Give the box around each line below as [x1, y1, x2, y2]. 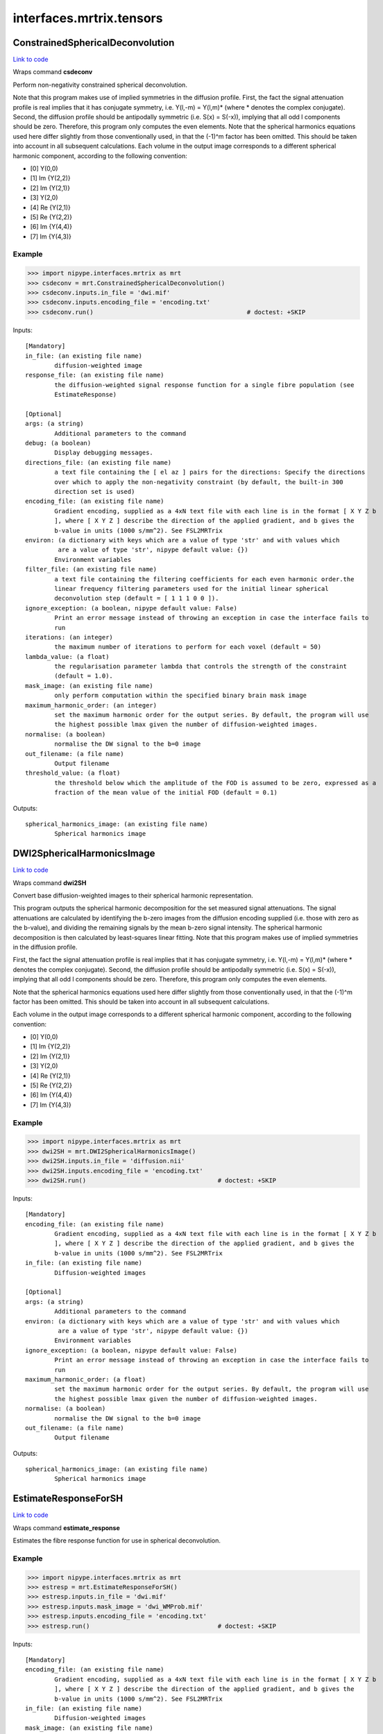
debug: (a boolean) [25, 439, 92, 447]
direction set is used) [54, 488, 135, 496]
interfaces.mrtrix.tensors [12, 10, 163, 26]
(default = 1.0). [54, 672, 114, 680]
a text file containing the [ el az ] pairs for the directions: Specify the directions [54, 468, 366, 477]
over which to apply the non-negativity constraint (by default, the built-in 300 [54, 478, 343, 486]
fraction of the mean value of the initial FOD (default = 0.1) [54, 789, 278, 797]
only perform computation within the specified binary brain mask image [54, 692, 307, 700]
